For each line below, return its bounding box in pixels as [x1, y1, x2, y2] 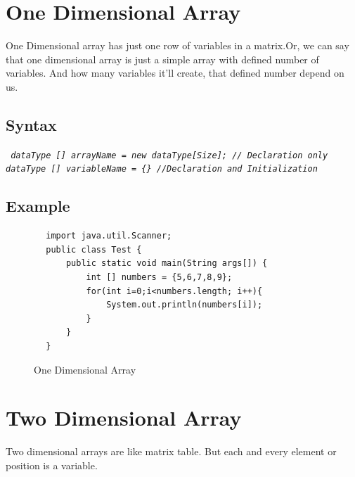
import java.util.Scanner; [46, 231, 172, 241]
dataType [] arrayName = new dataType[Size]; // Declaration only [11, 150, 328, 160]
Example [6, 195, 70, 217]
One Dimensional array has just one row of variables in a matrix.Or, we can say [6, 38, 349, 53]
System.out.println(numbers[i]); [106, 300, 263, 310]
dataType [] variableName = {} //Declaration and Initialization [6, 164, 318, 174]
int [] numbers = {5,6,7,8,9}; [86, 272, 233, 282]
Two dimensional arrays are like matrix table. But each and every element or [6, 444, 337, 459]
